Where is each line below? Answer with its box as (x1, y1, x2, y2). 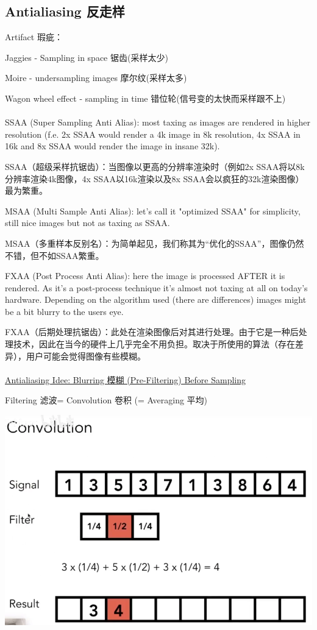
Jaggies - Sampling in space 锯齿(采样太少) (5, 51, 168, 63)
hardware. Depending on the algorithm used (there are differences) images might (5, 293, 307, 306)
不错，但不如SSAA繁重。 (5, 249, 104, 261)
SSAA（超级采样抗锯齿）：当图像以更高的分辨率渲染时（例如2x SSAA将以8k (5, 160, 305, 172)
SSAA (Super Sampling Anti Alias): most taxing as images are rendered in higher (5, 116, 311, 129)
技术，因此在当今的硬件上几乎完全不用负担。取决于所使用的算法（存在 (13, 338, 295, 350)
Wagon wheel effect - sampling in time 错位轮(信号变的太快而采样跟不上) (5, 91, 286, 104)
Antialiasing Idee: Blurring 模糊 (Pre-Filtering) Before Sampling (5, 373, 246, 386)
